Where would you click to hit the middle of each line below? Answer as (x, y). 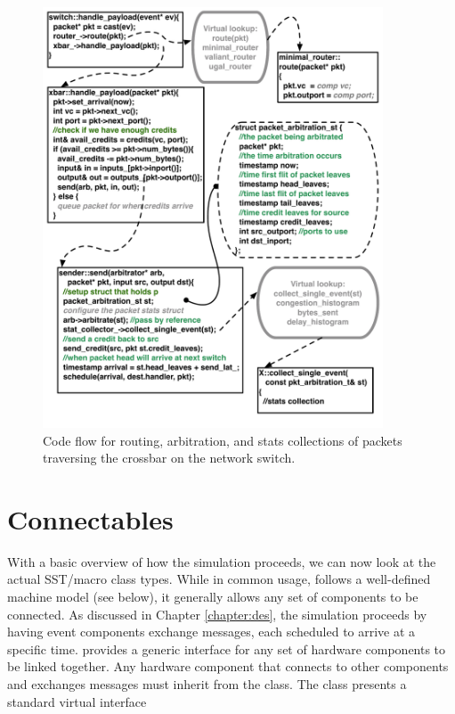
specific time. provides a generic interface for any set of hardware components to (227, 648)
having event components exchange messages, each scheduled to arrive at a (211, 632)
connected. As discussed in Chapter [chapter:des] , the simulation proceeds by (217, 614)
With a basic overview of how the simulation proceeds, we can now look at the (222, 561)
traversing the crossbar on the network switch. (169, 458)
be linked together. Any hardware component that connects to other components (228, 666)
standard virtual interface (77, 701)
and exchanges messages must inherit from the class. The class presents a (207, 683)
